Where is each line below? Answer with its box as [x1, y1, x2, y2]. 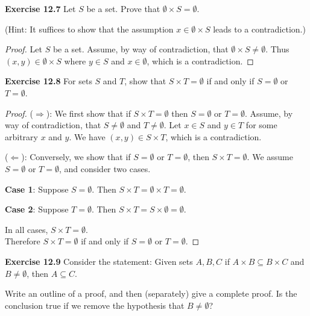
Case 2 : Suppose [5, 203, 69, 215]
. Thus [265, 43, 289, 55]
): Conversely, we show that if [21, 150, 131, 163]
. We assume [247, 150, 293, 163]
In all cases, [5, 223, 48, 235]
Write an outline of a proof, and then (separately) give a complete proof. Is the [5, 287, 297, 300]
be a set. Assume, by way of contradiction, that [52, 43, 229, 55]
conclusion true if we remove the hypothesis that [5, 299, 185, 311]
